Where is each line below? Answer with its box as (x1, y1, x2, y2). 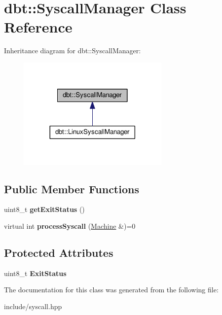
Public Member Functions (4, 181, 139, 196)
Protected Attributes (4, 245, 113, 260)
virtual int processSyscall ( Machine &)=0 (4, 221, 136, 231)
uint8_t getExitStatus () (4, 204, 85, 214)
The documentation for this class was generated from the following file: (4, 284, 219, 295)
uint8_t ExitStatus (4, 268, 67, 278)
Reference (4, 17, 73, 37)
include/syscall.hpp (4, 301, 62, 311)
